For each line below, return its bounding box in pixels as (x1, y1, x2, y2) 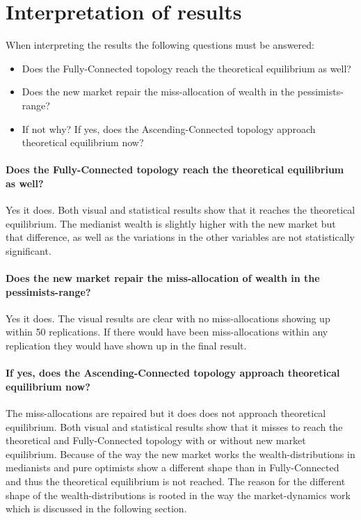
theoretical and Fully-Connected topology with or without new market (6, 433, 306, 448)
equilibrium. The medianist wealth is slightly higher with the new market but (6, 216, 336, 230)
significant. (6, 243, 51, 258)
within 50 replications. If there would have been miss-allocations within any (6, 324, 328, 339)
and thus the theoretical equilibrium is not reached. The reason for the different (6, 473, 346, 488)
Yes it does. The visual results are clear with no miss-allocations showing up (6, 310, 330, 325)
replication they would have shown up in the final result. (6, 338, 247, 353)
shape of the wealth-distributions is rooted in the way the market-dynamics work (6, 487, 351, 502)
